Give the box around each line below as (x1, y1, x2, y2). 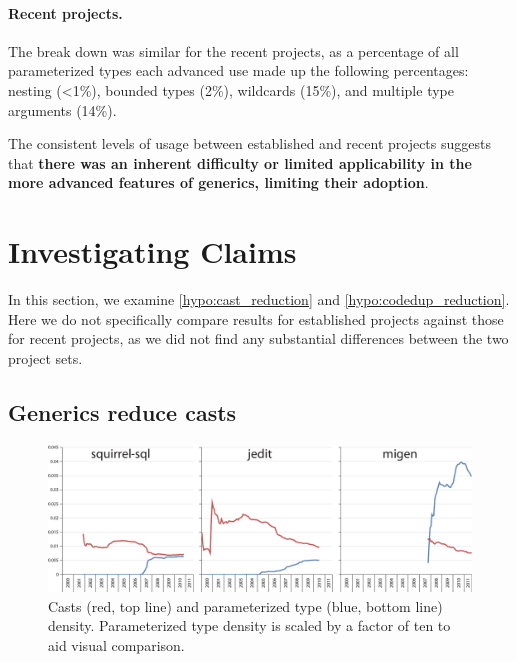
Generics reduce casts (8, 396, 237, 427)
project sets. (8, 347, 83, 368)
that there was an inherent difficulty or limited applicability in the (8, 152, 472, 173)
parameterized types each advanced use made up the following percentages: (8, 60, 469, 81)
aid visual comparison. (48, 634, 185, 655)
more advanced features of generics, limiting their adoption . (8, 172, 429, 193)
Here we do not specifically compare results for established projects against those (8, 308, 504, 329)
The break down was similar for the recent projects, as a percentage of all (8, 40, 459, 61)
